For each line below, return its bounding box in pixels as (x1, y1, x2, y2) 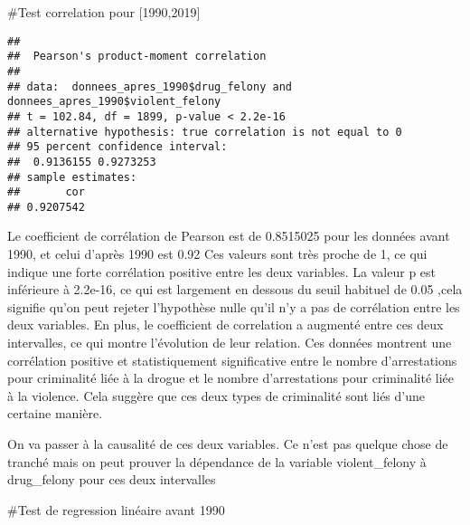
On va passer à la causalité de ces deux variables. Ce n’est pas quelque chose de (7, 434, 448, 453)
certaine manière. (7, 404, 103, 423)
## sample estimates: (7, 170, 137, 184)
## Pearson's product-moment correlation (7, 50, 267, 63)
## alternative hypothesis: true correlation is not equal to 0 (7, 125, 402, 138)
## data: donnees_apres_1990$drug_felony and (7, 80, 292, 93)
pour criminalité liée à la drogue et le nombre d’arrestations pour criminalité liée (7, 368, 454, 387)
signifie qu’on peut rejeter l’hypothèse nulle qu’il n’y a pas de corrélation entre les (7, 297, 460, 316)
